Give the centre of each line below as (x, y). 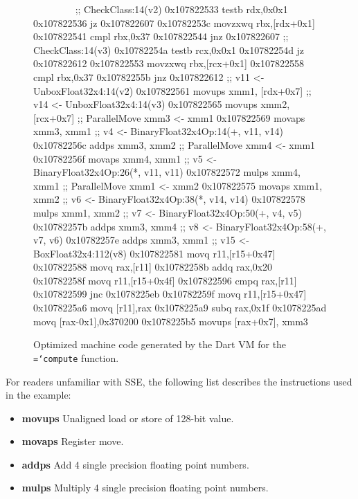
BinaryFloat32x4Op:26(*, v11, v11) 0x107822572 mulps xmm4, (167, 172)
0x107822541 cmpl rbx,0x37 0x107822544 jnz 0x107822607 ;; (161, 36)
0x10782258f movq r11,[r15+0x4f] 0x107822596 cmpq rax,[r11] (165, 280)
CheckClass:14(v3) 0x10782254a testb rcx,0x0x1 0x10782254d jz (169, 49)
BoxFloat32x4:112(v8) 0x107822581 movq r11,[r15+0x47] (154, 253)
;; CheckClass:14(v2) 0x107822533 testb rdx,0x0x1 (181, 9)
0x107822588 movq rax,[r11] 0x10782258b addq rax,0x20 (153, 267)
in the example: (38, 395)
